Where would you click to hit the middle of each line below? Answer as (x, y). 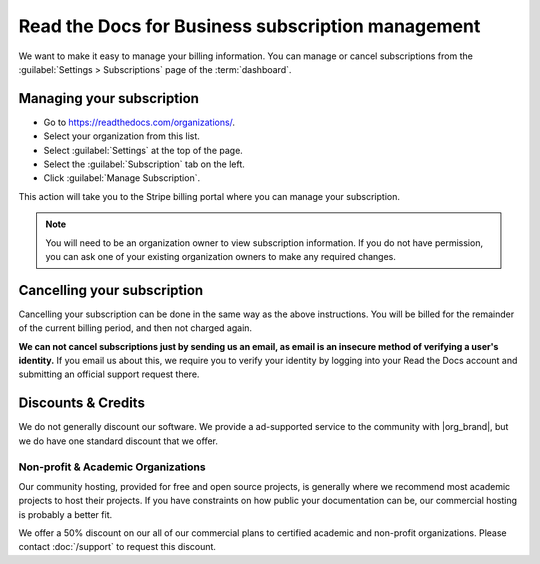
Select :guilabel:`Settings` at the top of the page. (143, 150)
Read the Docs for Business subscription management (249, 26)
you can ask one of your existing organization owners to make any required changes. (221, 256)
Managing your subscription (109, 98)
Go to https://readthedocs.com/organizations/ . (139, 122)
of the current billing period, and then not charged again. (135, 328)
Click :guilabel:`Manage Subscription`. (121, 178)
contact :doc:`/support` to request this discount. (117, 547)
